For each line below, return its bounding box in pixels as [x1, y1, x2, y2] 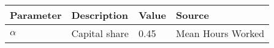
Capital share [71, 26, 129, 40]
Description [71, 8, 129, 22]
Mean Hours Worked [176, 26, 265, 40]
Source [176, 8, 209, 22]
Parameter [10, 8, 62, 22]
